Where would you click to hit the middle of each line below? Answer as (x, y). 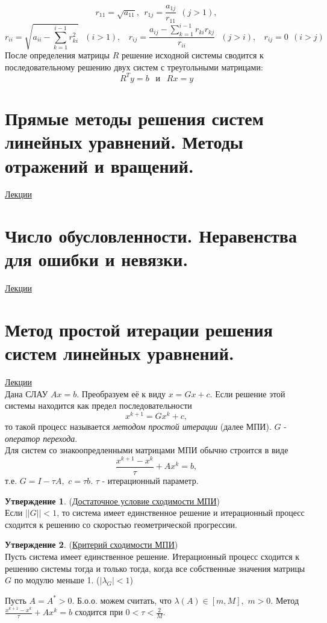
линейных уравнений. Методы (124, 142)
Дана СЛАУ (26, 393)
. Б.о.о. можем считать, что (122, 600)
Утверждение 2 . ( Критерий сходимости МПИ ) (92, 544)
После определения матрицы (57, 55)
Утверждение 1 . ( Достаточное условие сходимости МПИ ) (113, 501)
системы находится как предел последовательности (98, 405)
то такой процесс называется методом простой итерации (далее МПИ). (138, 426)
